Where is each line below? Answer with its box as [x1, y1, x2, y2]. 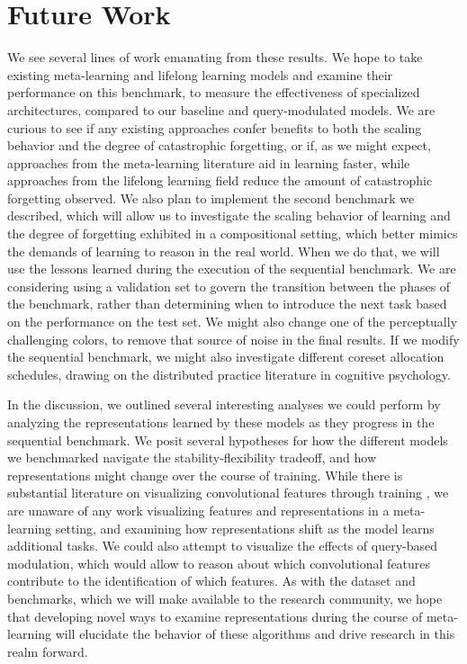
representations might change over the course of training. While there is [7, 465, 403, 484]
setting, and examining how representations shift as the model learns [55, 518, 435, 537]
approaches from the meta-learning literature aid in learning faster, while [7, 153, 410, 172]
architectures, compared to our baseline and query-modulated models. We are [7, 100, 436, 119]
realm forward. [7, 642, 88, 660]
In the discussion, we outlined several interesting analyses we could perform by [7, 395, 441, 414]
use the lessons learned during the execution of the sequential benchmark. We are [7, 259, 456, 278]
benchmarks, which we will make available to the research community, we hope [7, 588, 443, 607]
